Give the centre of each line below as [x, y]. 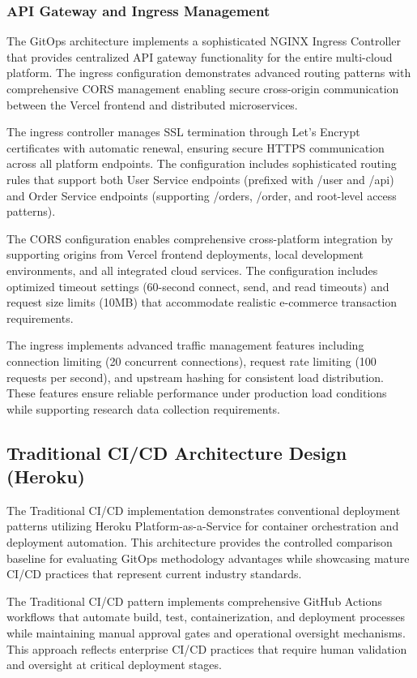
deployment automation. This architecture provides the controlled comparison [200, 542]
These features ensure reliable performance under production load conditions [197, 393]
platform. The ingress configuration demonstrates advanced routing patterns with [209, 73]
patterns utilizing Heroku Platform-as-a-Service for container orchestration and [203, 526]
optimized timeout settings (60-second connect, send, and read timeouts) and [198, 286]
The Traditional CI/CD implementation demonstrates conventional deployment [204, 510]
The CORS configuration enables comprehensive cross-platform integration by [200, 238]
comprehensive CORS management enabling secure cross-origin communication [203, 88]
